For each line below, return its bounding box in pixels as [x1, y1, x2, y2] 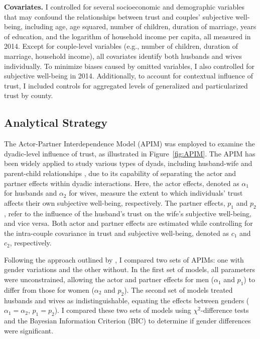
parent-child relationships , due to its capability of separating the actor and [4, 167, 236, 178]
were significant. [4, 325, 54, 335]
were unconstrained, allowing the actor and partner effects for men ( [4, 274, 214, 285]
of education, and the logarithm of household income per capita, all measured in [4, 31, 251, 41]
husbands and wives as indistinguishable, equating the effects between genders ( [4, 295, 249, 305]
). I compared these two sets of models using [54, 305, 191, 315]
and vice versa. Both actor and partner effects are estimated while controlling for [4, 218, 253, 228]
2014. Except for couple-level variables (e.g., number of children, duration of [4, 41, 238, 51]
